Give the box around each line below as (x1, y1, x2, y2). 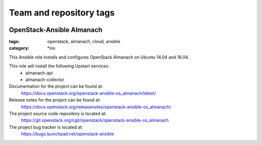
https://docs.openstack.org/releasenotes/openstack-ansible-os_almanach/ (21, 104, 171, 110)
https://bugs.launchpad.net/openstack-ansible (21, 131, 114, 137)
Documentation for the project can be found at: (9, 83, 103, 89)
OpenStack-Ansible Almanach (9, 26, 103, 34)
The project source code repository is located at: (9, 111, 107, 116)
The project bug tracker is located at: (9, 124, 83, 130)
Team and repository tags (9, 7, 115, 18)
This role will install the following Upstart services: (9, 63, 110, 69)
